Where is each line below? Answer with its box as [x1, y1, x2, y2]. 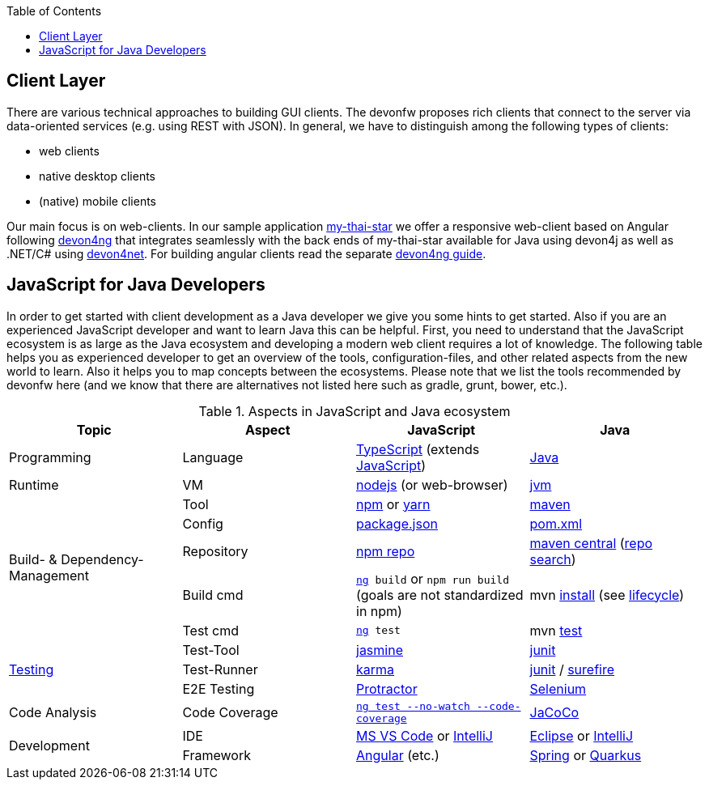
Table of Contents [6, 4, 102, 18]
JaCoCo [529, 703, 580, 720]
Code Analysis [9, 703, 97, 720]
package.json [356, 515, 438, 532]
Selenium [529, 680, 587, 697]
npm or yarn [356, 495, 431, 512]
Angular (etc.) [356, 746, 439, 763]
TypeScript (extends [356, 440, 480, 457]
